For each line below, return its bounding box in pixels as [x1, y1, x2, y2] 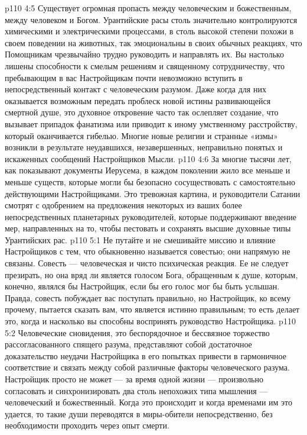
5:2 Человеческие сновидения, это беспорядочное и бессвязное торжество [5, 326, 270, 339]
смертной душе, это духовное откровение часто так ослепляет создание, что [5, 106, 279, 118]
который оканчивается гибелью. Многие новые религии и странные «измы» [5, 129, 278, 141]
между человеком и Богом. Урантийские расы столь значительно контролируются [5, 13, 298, 25]
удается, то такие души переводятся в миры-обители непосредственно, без [5, 407, 273, 420]
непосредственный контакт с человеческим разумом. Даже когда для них [5, 83, 266, 95]
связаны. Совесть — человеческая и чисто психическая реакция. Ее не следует [5, 257, 289, 269]
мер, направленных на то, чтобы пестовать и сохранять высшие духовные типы [5, 222, 291, 234]
